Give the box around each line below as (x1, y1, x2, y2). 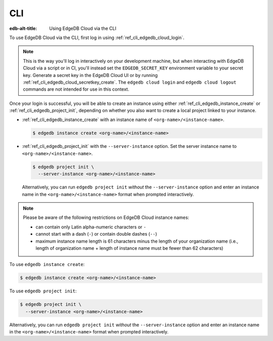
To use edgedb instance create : (9, 261, 85, 268)
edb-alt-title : (9, 25, 37, 31)
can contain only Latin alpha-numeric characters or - (35, 223, 147, 230)
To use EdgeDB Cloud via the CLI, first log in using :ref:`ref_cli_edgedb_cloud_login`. (9, 34, 185, 41)
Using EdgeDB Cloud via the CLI (49, 25, 116, 31)
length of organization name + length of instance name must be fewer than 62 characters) (35, 245, 223, 251)
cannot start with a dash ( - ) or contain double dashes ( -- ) (35, 231, 157, 237)
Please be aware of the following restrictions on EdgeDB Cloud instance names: (23, 214, 190, 220)
